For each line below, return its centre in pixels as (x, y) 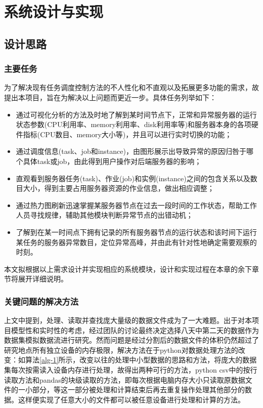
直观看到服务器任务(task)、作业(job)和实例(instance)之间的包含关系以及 (133, 178)
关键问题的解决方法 (41, 301)
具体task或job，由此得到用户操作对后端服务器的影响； (112, 161)
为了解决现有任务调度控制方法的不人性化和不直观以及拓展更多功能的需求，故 (131, 87)
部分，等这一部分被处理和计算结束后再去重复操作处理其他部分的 (138, 390)
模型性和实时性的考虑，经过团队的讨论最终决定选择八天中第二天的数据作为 (135, 330)
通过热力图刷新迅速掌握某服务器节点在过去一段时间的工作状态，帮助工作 (136, 205)
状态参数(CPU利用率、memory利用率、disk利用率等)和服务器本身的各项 (134, 124)
